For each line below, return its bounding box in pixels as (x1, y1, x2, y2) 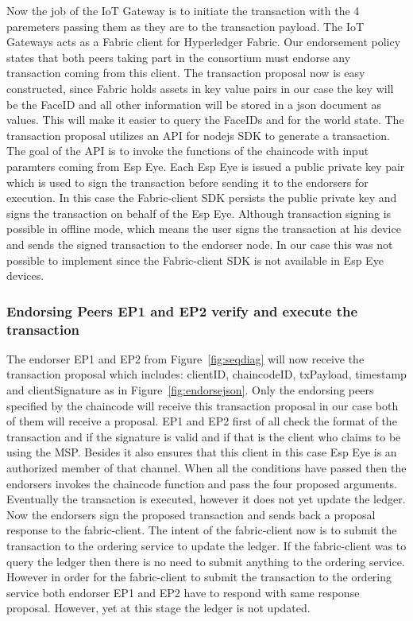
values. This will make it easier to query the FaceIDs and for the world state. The (6, 111, 404, 128)
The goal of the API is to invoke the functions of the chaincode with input (6, 142, 369, 159)
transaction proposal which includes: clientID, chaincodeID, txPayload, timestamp (6, 366, 407, 382)
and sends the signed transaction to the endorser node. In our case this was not (6, 235, 393, 252)
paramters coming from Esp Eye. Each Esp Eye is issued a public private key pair (6, 157, 405, 174)
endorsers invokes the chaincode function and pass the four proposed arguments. (6, 475, 397, 491)
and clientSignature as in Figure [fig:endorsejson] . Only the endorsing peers (6, 382, 374, 398)
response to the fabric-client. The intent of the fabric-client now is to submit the (6, 522, 397, 538)
